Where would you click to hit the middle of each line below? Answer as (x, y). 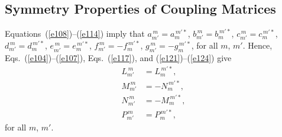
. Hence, (257, 45)
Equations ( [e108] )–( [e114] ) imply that (75, 34)
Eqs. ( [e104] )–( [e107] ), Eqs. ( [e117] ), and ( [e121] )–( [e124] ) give (118, 58)
